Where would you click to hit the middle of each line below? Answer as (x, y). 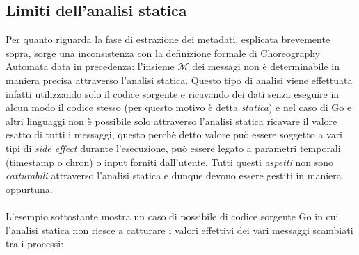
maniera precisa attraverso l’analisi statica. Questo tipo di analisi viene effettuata (179, 80)
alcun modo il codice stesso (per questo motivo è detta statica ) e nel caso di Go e (179, 107)
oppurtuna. (29, 189)
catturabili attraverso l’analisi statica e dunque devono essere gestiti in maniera (174, 175)
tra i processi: (35, 244)
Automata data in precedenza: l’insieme (90, 66)
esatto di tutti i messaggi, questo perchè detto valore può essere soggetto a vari (174, 134)
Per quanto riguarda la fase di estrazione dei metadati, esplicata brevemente (168, 39)
